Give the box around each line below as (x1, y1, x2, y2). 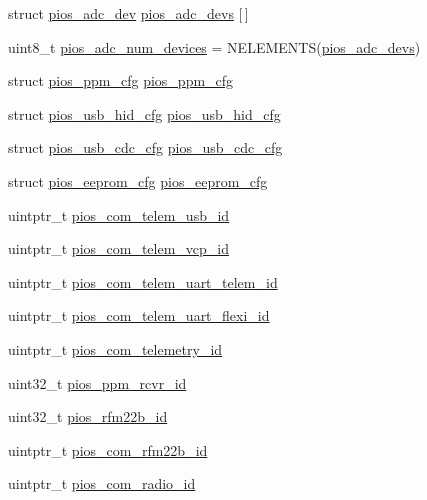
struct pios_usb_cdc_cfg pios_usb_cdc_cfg (8, 137, 283, 158)
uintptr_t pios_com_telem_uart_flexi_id (8, 305, 270, 326)
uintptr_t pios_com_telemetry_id (8, 338, 223, 359)
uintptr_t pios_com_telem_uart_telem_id (8, 271, 278, 292)
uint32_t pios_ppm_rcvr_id (8, 372, 187, 393)
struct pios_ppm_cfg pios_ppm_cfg (8, 70, 234, 91)
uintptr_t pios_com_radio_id (8, 473, 196, 494)
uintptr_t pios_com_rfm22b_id (8, 439, 208, 460)
